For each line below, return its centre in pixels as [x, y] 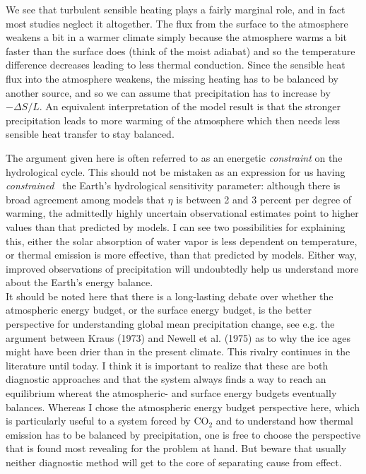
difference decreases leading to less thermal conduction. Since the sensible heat [176, 65]
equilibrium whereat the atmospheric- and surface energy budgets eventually [171, 393]
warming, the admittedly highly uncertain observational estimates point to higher [182, 213]
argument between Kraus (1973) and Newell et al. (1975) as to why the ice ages [178, 337]
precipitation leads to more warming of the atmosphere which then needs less [173, 120]
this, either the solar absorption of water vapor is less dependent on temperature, [182, 241]
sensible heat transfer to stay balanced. [90, 134]
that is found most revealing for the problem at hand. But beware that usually [176, 448]
